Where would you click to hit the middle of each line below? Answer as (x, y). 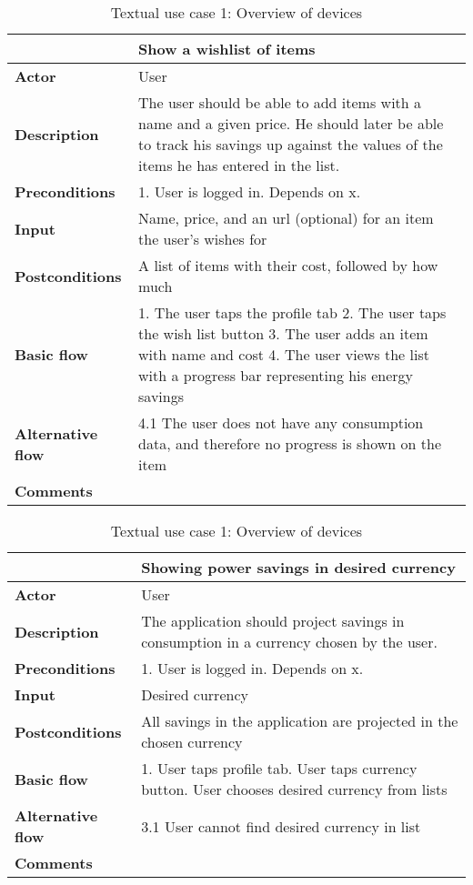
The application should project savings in (273, 621)
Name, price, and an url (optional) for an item (286, 218)
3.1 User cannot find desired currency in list (281, 826)
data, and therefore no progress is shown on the (290, 443)
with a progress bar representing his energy (276, 375)
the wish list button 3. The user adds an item (283, 333)
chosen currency (192, 742)
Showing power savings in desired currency (298, 567)
